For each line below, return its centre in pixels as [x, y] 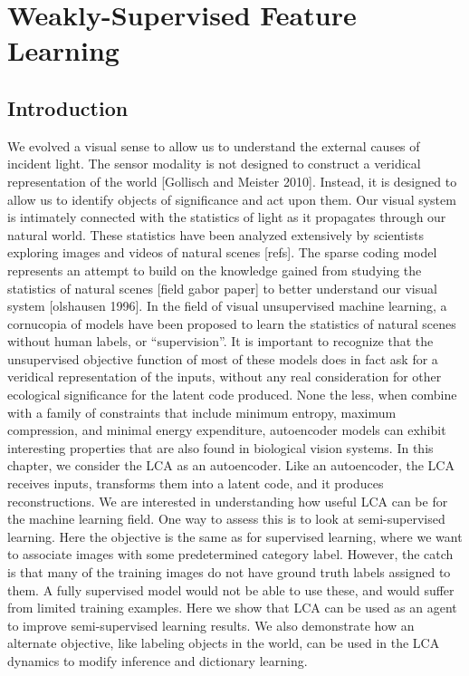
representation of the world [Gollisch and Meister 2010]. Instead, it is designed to [232, 181]
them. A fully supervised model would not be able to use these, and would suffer [231, 589]
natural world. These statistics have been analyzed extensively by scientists [215, 234]
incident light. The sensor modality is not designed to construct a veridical [214, 164]
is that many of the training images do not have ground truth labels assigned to [229, 572]
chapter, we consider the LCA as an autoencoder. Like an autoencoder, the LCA [231, 465]
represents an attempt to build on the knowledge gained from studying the [215, 270]
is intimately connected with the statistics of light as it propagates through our [227, 217]
